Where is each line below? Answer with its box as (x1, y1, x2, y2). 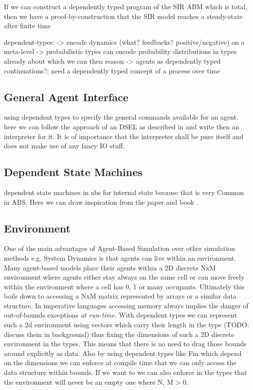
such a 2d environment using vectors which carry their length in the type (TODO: (4, 319, 249, 330)
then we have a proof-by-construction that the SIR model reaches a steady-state (4, 11, 243, 21)
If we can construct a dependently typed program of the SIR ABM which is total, (4, 1, 248, 11)
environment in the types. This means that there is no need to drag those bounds (4, 338, 247, 349)
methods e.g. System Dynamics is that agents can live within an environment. (4, 252, 236, 263)
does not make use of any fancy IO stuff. (4, 141, 125, 151)
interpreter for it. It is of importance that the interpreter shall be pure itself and (4, 131, 244, 141)
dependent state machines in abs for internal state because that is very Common (4, 187, 244, 197)
